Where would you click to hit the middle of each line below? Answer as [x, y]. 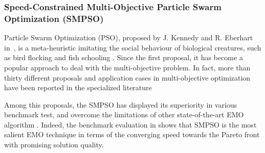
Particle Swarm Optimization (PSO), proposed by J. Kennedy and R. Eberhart [129, 37]
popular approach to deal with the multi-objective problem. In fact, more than [127, 67]
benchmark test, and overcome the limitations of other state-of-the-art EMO [124, 114]
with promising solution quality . [54, 145]
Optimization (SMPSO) [54, 18]
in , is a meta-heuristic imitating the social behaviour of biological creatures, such [133, 47]
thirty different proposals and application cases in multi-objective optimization [127, 77]
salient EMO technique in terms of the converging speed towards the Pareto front [132, 134]
